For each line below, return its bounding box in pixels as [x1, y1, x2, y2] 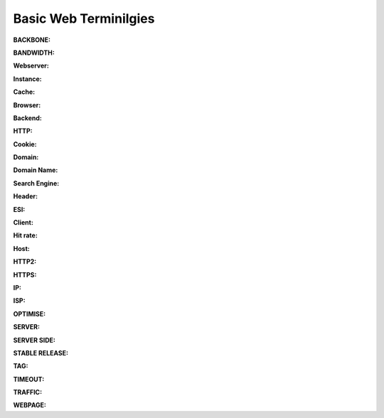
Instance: [13, 75, 42, 83]
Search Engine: [13, 178, 60, 188]
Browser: [13, 100, 41, 109]
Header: [13, 192, 38, 200]
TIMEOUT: [13, 375, 45, 383]
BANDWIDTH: [13, 48, 55, 57]
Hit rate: [13, 231, 38, 240]
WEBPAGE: [13, 401, 46, 409]
